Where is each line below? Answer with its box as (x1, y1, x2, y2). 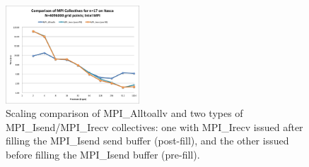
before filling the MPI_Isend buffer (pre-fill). (6, 147, 200, 161)
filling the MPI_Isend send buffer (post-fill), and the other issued (6, 133, 289, 148)
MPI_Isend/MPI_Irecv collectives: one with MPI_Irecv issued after (6, 119, 303, 134)
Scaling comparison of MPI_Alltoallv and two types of (6, 106, 243, 120)
